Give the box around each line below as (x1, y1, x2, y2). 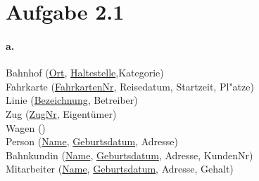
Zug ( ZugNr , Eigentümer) (6, 106, 117, 121)
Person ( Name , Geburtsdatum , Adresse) (6, 134, 178, 149)
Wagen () (6, 120, 46, 135)
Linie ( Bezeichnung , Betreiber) (6, 93, 138, 107)
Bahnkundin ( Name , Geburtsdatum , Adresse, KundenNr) (6, 147, 253, 162)
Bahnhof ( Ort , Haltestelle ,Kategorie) (6, 65, 164, 80)
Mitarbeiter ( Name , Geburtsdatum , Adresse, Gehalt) (6, 161, 234, 176)
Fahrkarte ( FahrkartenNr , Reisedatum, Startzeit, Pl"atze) (6, 79, 254, 93)
